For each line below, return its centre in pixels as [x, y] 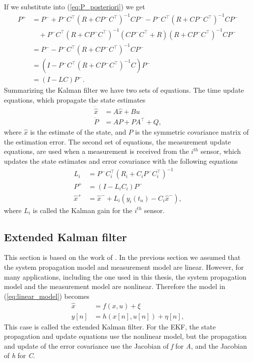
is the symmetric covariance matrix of [192, 132]
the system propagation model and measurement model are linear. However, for [124, 267]
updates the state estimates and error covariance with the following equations [121, 161]
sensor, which [221, 151]
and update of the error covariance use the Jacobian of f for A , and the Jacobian [126, 345]
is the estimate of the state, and [78, 132]
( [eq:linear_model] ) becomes [47, 296]
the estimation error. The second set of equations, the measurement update [117, 141]
